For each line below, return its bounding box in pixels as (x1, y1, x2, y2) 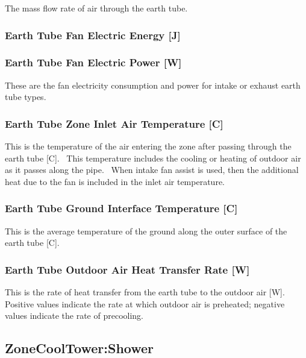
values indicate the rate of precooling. (5, 309, 143, 322)
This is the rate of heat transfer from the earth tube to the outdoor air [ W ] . (5, 286, 285, 298)
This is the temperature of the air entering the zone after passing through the (5, 140, 292, 152)
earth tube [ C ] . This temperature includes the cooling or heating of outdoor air (5, 151, 301, 164)
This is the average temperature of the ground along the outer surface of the (5, 224, 287, 237)
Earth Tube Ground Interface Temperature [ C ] (5, 201, 238, 216)
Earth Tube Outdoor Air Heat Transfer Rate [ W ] (5, 262, 250, 277)
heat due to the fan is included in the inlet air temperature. (5, 175, 225, 187)
